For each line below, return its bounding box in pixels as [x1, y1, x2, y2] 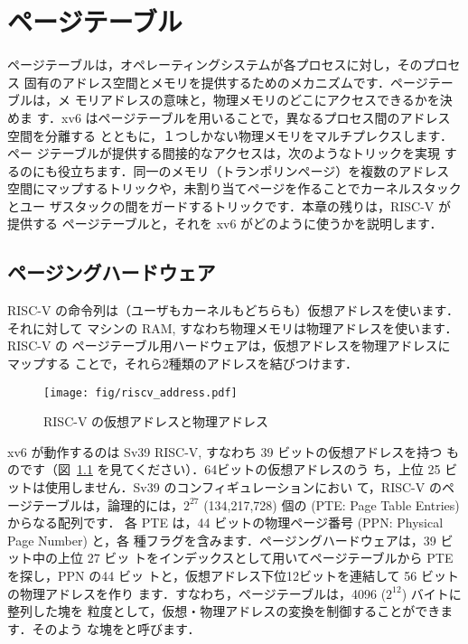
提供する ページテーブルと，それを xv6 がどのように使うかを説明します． [7, 214, 443, 233]
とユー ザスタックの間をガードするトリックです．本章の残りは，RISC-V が [7, 196, 452, 215]
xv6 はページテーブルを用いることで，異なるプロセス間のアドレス [61, 107, 451, 126]
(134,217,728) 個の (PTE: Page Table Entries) [203, 495, 460, 514]
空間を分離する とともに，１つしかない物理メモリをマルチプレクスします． [7, 126, 453, 145]
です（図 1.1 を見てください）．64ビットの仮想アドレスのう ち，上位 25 [19, 460, 441, 479]
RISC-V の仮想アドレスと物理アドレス [43, 412, 269, 431]
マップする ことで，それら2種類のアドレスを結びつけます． [7, 354, 359, 373]
